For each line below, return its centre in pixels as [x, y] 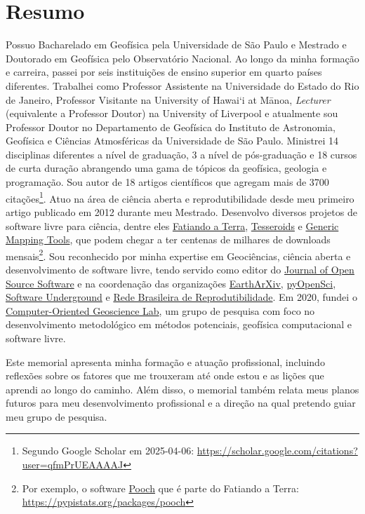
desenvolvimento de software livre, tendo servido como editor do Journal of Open [180, 269]
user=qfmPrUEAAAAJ [73, 465]
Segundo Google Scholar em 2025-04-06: [108, 451]
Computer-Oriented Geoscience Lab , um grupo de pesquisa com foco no [160, 310]
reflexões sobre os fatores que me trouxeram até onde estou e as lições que [165, 376]
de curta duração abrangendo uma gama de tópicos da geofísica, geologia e [166, 168]
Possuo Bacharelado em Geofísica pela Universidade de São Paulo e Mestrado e [176, 45]
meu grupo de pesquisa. [57, 416]
